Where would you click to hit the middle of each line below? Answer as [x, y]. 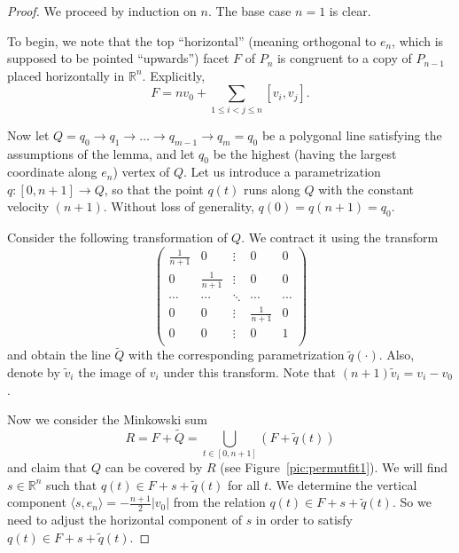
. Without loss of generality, [179, 206]
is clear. [350, 11]
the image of [112, 371]
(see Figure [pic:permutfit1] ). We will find [334, 467]
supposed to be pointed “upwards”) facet [118, 58]
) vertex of [141, 172]
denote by [34, 371]
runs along [272, 189]
